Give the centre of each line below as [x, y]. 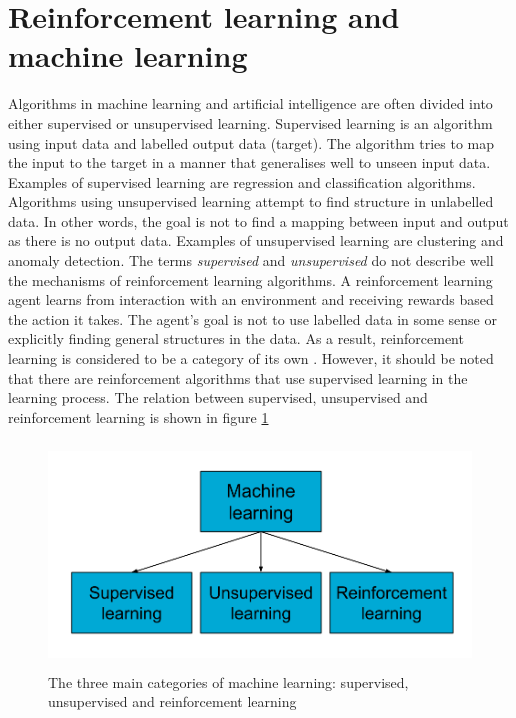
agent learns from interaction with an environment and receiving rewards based [251, 299]
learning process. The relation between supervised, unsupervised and [218, 397]
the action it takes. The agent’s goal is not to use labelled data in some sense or [252, 318]
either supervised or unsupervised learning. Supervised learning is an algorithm [250, 122]
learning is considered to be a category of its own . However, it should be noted [251, 358]
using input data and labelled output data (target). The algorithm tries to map [251, 142]
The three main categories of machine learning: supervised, [228, 681]
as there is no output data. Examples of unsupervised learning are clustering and [256, 240]
